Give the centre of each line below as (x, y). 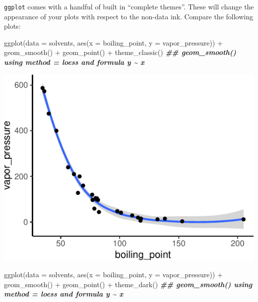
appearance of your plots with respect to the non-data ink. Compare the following (129, 16)
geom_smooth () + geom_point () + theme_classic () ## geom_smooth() (120, 52)
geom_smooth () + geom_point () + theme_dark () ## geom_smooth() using (128, 284)
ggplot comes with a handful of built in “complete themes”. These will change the (129, 6)
